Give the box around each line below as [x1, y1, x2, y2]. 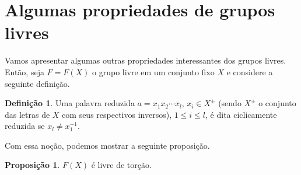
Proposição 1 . [5, 159, 60, 171]
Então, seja [5, 65, 44, 78]
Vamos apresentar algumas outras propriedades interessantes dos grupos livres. [5, 54, 286, 66]
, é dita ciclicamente [205, 108, 277, 120]
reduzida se [5, 120, 45, 132]
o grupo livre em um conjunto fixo [92, 65, 215, 78]
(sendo [218, 97, 242, 109]
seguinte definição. [5, 77, 70, 89]
